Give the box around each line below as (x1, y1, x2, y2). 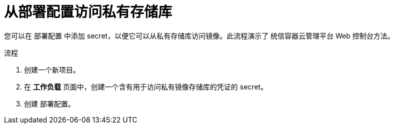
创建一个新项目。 (24, 65, 80, 74)
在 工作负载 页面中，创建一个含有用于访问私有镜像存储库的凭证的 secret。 (24, 82, 268, 91)
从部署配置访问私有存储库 (4, 3, 172, 20)
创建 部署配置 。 (24, 99, 75, 108)
